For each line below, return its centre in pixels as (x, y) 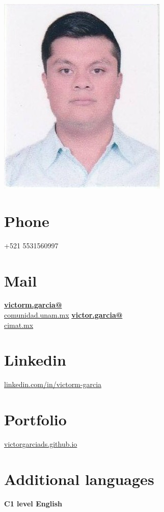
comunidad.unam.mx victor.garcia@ (63, 315)
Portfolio (35, 419)
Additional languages (79, 479)
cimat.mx (19, 325)
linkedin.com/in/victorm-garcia (53, 384)
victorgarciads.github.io (41, 444)
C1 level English (33, 503)
